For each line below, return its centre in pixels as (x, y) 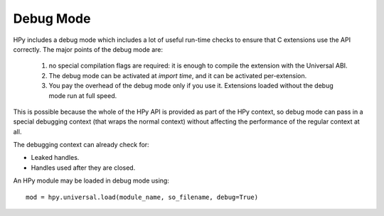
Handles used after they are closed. (83, 168)
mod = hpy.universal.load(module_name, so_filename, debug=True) (142, 197)
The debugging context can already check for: (81, 145)
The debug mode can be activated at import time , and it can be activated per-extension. (178, 75)
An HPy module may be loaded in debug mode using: (91, 180)
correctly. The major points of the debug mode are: (88, 49)
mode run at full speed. (83, 95)
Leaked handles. (55, 158)
